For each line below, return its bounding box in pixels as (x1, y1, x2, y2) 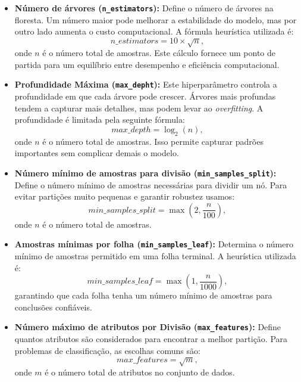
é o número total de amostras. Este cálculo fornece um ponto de (42, 46, 276, 59)
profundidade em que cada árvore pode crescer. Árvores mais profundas (14, 90, 276, 103)
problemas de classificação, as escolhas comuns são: (14, 344, 200, 356)
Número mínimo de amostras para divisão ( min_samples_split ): (14, 166, 277, 179)
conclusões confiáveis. (14, 300, 92, 313)
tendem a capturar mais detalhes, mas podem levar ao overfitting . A (14, 101, 264, 114)
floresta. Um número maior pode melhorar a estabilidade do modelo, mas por (14, 13, 297, 26)
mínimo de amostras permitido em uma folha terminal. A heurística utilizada (14, 249, 296, 262)
